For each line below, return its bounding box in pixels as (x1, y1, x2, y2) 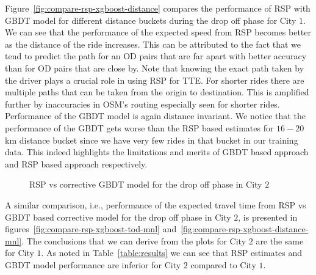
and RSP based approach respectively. (5, 157, 148, 170)
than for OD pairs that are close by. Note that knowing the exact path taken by (5, 61, 304, 74)
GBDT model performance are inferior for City (5, 258, 181, 271)
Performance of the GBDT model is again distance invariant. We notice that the (5, 109, 306, 122)
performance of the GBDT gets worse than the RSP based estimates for (5, 121, 274, 134)
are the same (256, 234, 304, 247)
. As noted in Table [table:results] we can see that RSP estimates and (41, 246, 303, 259)
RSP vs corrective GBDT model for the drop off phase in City (29, 178, 262, 191)
